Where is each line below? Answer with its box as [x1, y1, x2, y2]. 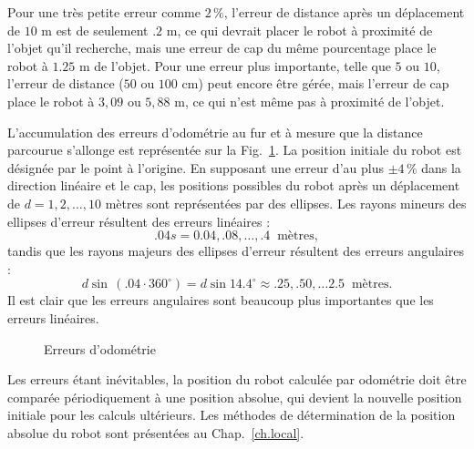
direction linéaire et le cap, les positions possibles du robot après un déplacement [7, 176, 460, 195]
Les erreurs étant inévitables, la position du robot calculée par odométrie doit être [7, 370, 467, 389]
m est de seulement [41, 20, 149, 39]
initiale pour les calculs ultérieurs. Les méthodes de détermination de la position [7, 405, 456, 424]
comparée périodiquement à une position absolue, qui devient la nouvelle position [7, 387, 462, 406]
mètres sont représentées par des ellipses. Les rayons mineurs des [105, 193, 467, 212]
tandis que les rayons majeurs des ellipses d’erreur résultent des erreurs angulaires [7, 241, 464, 260]
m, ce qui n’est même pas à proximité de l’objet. [174, 91, 445, 110]
